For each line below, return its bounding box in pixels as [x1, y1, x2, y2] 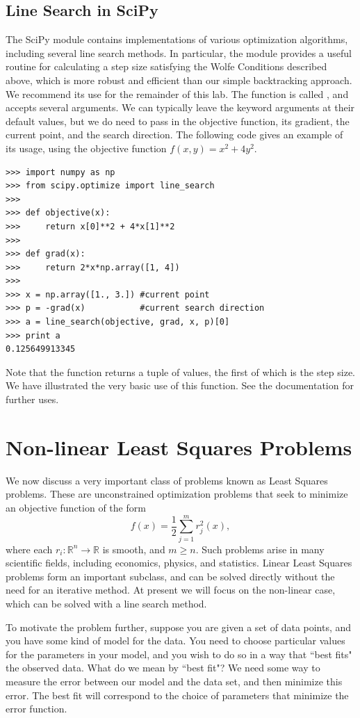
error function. [6, 701, 67, 716]
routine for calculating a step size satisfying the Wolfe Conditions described [6, 59, 327, 74]
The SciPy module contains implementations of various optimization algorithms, [6, 32, 348, 47]
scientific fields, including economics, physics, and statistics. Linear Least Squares [6, 555, 352, 570]
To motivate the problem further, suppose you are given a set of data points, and [6, 619, 352, 634]
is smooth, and [102, 541, 165, 556]
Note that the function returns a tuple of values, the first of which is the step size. [6, 364, 356, 379]
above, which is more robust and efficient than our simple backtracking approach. [6, 72, 352, 87]
